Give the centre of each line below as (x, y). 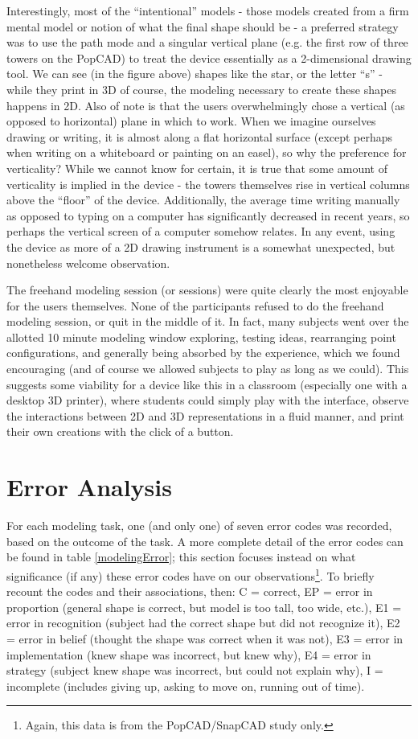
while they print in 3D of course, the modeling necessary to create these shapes (201, 89)
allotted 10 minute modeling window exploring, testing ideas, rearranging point (201, 337)
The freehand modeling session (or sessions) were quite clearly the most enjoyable (207, 290)
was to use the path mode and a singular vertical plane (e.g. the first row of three (207, 42)
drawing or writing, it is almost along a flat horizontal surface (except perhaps (200, 136)
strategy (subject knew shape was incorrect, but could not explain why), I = (195, 670)
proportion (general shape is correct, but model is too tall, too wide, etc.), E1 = (204, 607)
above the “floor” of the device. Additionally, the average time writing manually (203, 200)
